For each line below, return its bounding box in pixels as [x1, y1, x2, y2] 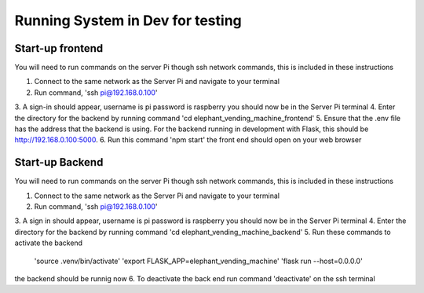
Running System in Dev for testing [14, 12, 243, 29]
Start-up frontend [14, 42, 104, 55]
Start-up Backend [14, 156, 104, 169]
